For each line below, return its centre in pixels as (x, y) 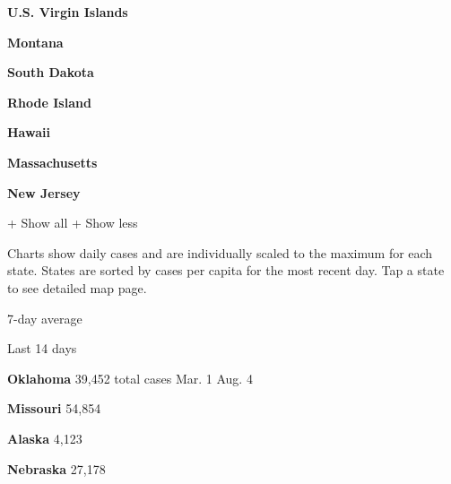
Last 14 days (42, 348)
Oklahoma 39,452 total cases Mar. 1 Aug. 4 (130, 378)
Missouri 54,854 (54, 408)
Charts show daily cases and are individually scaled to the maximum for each (220, 252)
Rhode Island (49, 102)
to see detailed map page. (77, 287)
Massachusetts (52, 162)
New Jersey (44, 192)
